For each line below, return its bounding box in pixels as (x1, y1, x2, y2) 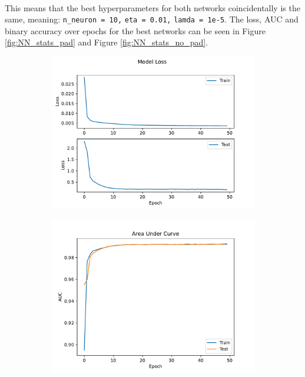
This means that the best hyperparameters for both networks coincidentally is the (5, 1, 300, 14)
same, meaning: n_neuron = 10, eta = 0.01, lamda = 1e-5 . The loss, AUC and (5, 13, 299, 25)
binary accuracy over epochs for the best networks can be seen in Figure (5, 24, 266, 37)
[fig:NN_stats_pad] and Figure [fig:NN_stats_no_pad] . (5, 36, 208, 48)
